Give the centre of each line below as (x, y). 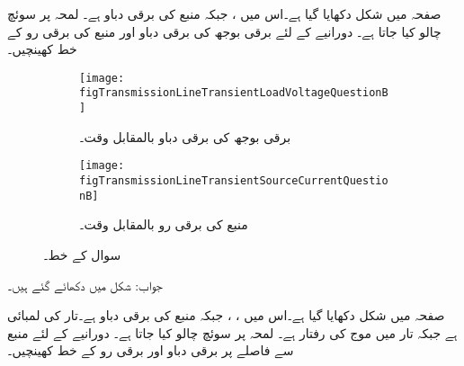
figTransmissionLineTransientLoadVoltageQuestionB (234, 93)
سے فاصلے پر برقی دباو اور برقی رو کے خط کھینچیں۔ (151, 350)
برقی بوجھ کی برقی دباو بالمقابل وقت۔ (185, 136)
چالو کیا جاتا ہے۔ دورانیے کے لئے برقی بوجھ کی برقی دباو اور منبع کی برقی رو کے (224, 31)
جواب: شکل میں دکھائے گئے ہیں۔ (85, 285)
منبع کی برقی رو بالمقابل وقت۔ (164, 224)
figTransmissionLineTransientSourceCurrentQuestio (234, 181)
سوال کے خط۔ (82, 254)
